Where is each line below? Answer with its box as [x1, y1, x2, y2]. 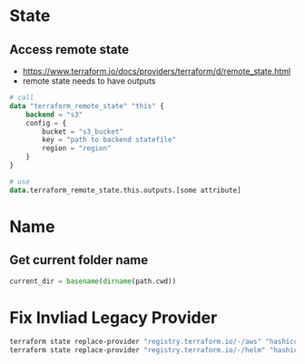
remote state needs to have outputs [22, 76, 156, 86]
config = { [25, 118, 67, 127]
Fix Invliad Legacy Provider [9, 307, 218, 328]
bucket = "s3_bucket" [42, 126, 124, 136]
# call [9, 93, 34, 102]
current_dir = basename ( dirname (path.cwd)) [9, 277, 177, 286]
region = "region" [42, 144, 112, 153]
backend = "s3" [25, 110, 84, 119]
